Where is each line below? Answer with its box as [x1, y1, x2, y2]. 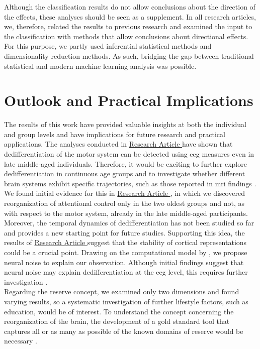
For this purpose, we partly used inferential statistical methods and [4, 41, 212, 51]
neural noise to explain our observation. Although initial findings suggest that [4, 257, 244, 267]
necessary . [4, 335, 37, 346]
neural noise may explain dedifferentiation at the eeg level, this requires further [4, 267, 248, 277]
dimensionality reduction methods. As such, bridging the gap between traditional [4, 50, 254, 61]
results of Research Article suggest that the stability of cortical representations [4, 237, 247, 248]
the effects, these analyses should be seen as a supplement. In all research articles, [4, 11, 256, 22]
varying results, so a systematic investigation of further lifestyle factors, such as [4, 296, 248, 306]
